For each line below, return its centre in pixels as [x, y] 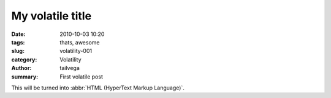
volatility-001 [76, 51]
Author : [21, 68]
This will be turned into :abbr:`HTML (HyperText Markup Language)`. [98, 88]
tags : [18, 42]
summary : [25, 77]
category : [24, 59]
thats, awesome [80, 42]
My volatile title [51, 16]
